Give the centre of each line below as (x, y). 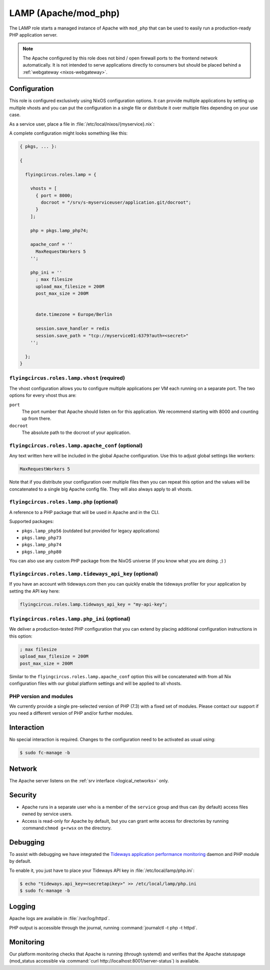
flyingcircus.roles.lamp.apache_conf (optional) (76, 445)
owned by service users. (47, 814)
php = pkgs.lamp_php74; (59, 230)
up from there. (36, 418)
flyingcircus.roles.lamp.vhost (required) (67, 378)
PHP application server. (33, 35)
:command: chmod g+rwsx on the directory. (67, 828)
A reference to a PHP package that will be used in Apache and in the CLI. (84, 512)
